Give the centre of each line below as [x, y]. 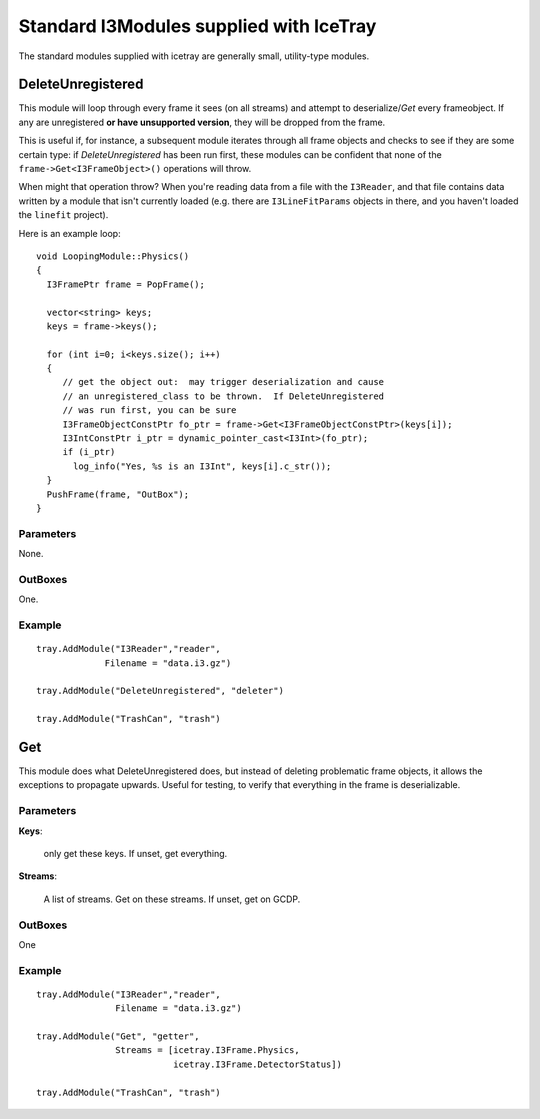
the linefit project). [63, 215]
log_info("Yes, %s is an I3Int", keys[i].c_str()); [202, 466]
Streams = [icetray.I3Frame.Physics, [207, 1050]
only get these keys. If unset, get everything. [135, 854]
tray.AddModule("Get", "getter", [118, 1036]
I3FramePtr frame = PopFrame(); [125, 284]
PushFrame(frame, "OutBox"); [118, 494]
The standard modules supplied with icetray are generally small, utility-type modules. [194, 56]
